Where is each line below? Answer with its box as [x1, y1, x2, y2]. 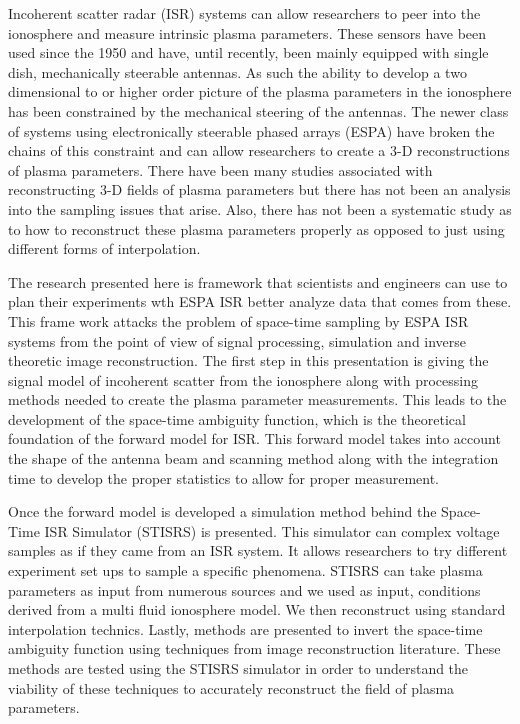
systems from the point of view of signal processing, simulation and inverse [8, 330, 467, 351]
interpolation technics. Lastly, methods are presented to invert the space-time [8, 618, 483, 639]
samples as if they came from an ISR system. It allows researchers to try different [8, 540, 508, 561]
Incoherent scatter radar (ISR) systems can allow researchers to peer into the [8, 3, 481, 23]
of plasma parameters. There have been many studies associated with [8, 159, 433, 180]
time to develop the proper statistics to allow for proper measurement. [8, 467, 440, 488]
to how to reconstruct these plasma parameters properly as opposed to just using [8, 218, 505, 239]
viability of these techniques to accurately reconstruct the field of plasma [8, 677, 455, 698]
